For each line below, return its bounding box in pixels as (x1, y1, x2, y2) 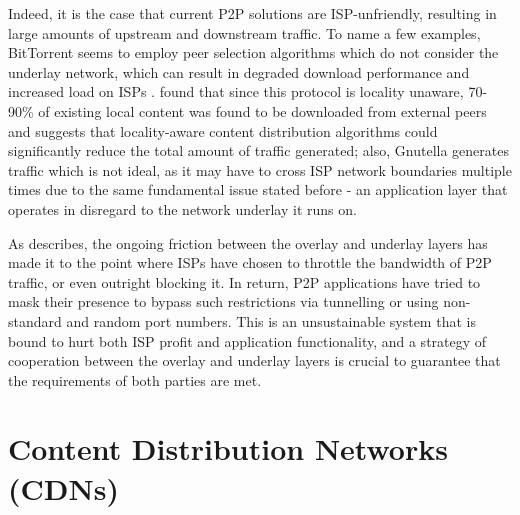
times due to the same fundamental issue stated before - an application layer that (8, 179, 508, 200)
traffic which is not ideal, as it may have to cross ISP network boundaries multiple (8, 159, 512, 180)
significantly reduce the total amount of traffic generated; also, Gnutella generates (8, 140, 509, 161)
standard (8, 310, 62, 331)
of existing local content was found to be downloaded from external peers (38, 100, 487, 121)
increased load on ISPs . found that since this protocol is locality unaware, (8, 81, 464, 102)
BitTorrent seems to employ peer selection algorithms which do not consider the (8, 42, 499, 63)
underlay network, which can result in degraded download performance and (8, 61, 470, 82)
